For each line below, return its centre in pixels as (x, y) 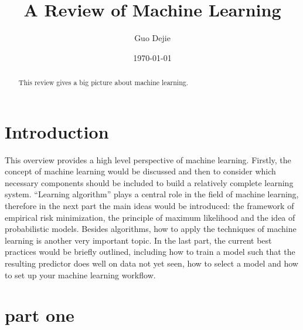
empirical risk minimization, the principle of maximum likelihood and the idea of (150, 217)
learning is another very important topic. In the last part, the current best (138, 240)
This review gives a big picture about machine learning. (103, 82)
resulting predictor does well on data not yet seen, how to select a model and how (151, 263)
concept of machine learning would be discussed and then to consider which (140, 171)
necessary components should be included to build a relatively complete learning (149, 182)
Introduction (57, 131)
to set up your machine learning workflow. (80, 275)
